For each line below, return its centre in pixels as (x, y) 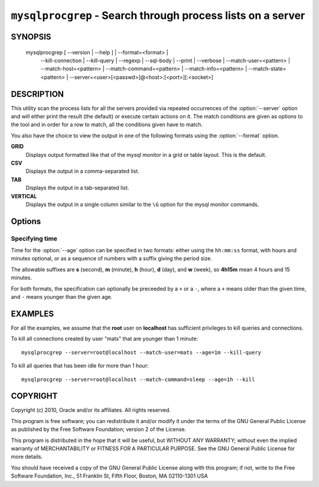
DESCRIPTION (38, 94)
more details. (27, 457)
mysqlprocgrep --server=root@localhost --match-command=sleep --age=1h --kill (138, 379)
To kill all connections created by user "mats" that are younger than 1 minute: (105, 339)
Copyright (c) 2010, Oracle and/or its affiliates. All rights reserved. (91, 410)
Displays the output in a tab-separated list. (77, 188)
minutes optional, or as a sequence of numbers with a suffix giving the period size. (111, 259)
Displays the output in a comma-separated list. (83, 171)
